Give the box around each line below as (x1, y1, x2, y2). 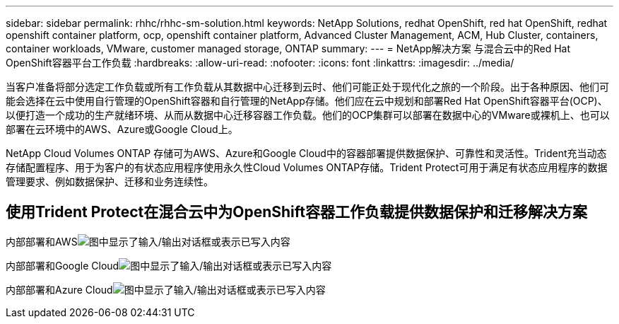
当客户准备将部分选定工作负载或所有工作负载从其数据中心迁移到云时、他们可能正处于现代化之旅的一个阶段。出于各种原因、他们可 (6, 81, 609, 93)
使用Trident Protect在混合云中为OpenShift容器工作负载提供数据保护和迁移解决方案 (6, 203, 587, 221)
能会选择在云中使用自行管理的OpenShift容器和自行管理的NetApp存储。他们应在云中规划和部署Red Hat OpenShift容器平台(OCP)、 (6, 95, 608, 107)
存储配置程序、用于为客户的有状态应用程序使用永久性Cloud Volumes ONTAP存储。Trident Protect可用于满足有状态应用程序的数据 (6, 161, 608, 173)
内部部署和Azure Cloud (6, 283, 113, 296)
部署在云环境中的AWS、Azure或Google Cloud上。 (6, 123, 238, 135)
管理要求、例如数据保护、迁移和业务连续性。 (6, 175, 213, 187)
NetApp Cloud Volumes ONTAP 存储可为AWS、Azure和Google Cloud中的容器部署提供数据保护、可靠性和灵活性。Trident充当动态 (6, 147, 607, 159)
